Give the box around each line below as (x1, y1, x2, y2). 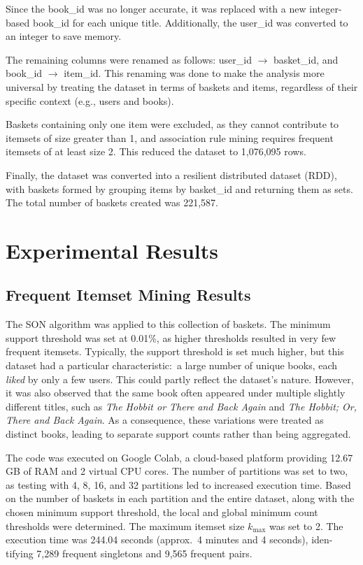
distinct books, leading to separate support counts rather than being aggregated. (6, 427, 351, 441)
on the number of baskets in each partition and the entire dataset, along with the (6, 491, 355, 506)
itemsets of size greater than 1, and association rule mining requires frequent (6, 130, 334, 145)
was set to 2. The (269, 518, 343, 533)
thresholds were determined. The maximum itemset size (6, 518, 245, 533)
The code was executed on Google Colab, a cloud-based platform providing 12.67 (6, 450, 353, 464)
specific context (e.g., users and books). (6, 93, 174, 108)
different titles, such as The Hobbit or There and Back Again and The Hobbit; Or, (6, 399, 357, 413)
